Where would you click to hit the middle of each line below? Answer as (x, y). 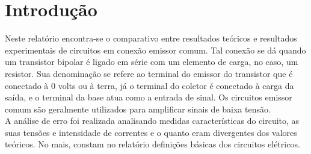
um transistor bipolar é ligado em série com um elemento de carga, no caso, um (152, 62)
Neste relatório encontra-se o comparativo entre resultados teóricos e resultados (151, 38)
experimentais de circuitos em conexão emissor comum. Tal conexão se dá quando (155, 50)
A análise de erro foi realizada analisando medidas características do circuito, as (152, 121)
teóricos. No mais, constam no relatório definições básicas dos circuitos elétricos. (152, 144)
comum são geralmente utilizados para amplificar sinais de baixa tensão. (138, 109)
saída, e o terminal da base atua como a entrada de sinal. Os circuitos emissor (149, 97)
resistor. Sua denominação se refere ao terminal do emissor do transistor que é (149, 73)
